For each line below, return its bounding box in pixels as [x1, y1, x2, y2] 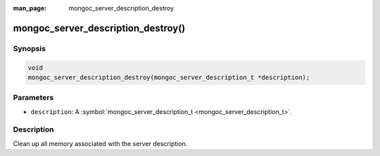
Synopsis [13, 43, 46, 53]
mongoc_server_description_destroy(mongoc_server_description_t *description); [27, 73, 310, 81]
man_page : [13, 4, 47, 12]
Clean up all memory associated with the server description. [13, 139, 188, 148]
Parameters [13, 93, 54, 103]
